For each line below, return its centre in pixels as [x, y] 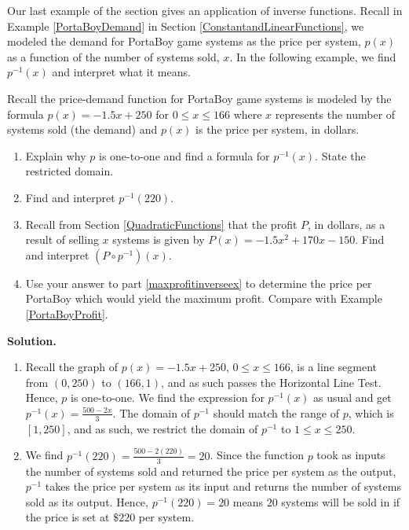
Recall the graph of [72, 367]
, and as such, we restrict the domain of [163, 428]
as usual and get [352, 397]
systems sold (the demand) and [82, 129]
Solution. [32, 340]
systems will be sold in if [341, 501]
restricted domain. [69, 171]
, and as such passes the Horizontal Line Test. [271, 382]
